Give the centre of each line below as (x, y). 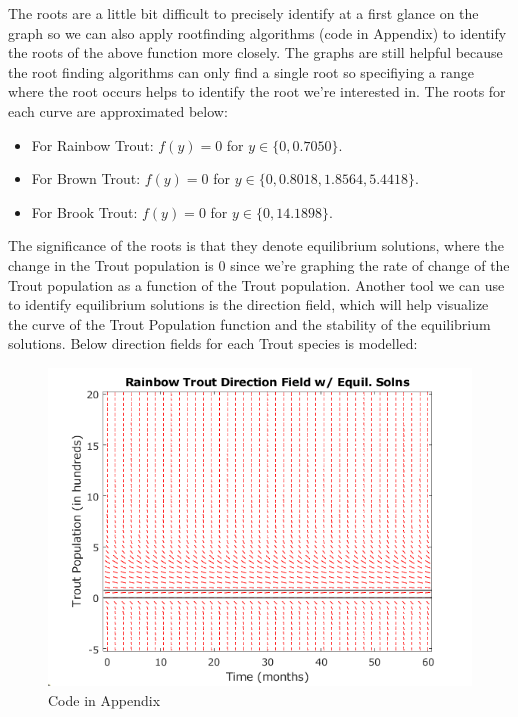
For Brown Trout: (86, 178)
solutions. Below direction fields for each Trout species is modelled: (213, 343)
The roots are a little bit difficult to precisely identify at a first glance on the (243, 13)
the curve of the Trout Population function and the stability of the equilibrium (249, 323)
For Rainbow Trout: (92, 144)
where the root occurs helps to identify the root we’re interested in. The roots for (257, 91)
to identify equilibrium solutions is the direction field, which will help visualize (248, 304)
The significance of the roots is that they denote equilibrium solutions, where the (256, 245)
